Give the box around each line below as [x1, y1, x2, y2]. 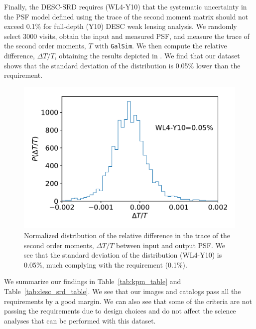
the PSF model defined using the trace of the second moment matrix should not [4, 11, 249, 21]
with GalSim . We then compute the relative [95, 40, 227, 51]
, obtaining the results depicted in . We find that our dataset [54, 50, 240, 61]
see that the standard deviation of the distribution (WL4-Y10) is [24, 250, 222, 260]
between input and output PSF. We [116, 240, 225, 250]
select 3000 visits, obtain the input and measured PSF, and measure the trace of [4, 30, 250, 41]
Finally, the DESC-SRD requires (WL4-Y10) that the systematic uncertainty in [4, 1, 247, 11]
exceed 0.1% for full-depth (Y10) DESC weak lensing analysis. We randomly [4, 21, 237, 31]
